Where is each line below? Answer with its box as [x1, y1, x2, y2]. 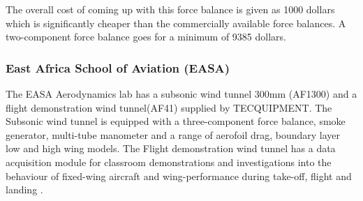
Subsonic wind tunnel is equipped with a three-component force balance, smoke [6, 114, 346, 128]
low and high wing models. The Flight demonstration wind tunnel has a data [6, 141, 336, 156]
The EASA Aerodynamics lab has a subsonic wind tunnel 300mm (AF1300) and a [6, 87, 357, 100]
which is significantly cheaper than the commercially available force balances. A [6, 15, 346, 30]
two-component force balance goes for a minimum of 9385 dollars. [6, 29, 286, 44]
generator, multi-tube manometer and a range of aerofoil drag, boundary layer [6, 127, 341, 142]
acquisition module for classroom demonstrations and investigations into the [6, 154, 332, 169]
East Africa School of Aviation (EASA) [6, 59, 230, 76]
